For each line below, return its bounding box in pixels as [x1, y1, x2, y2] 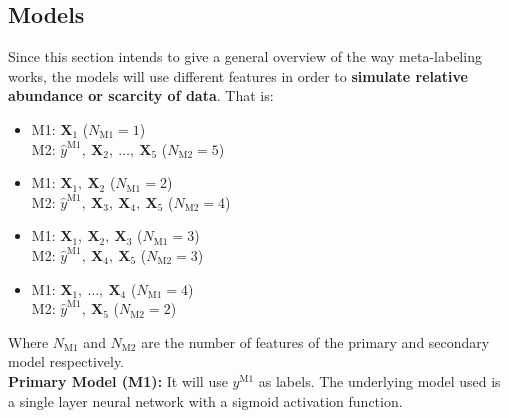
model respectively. [8, 351, 125, 372]
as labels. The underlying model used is [258, 370, 501, 391]
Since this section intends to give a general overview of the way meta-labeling [8, 46, 482, 67]
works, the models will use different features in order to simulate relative [8, 65, 468, 86]
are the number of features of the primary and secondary [141, 331, 490, 352]
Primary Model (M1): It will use [8, 370, 228, 391]
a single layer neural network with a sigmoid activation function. [8, 390, 403, 411]
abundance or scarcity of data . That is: [8, 85, 274, 106]
